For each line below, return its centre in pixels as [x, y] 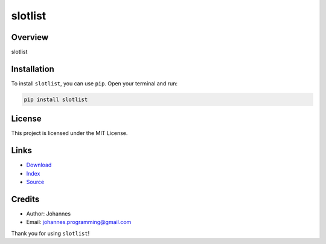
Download [39, 165]
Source [35, 182]
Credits [25, 199]
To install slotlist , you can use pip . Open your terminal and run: [94, 83]
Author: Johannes [49, 214]
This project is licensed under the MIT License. [69, 133]
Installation [33, 69]
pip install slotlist [56, 99]
